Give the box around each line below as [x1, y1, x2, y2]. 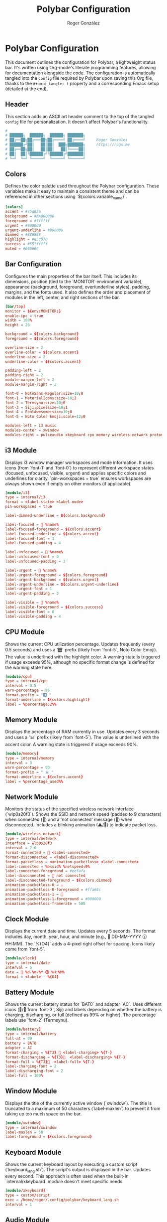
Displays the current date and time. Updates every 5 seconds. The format [5, 928, 156, 934]
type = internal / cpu [5, 679, 48, 684]
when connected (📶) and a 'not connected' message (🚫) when [5, 816, 133, 823]
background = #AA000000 [5, 213, 55, 219]
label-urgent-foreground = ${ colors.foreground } [5, 572, 108, 578]
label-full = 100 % [5, 1073, 43, 1078]
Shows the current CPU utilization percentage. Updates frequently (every [5, 641, 155, 647]
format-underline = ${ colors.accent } [5, 774, 83, 779]
